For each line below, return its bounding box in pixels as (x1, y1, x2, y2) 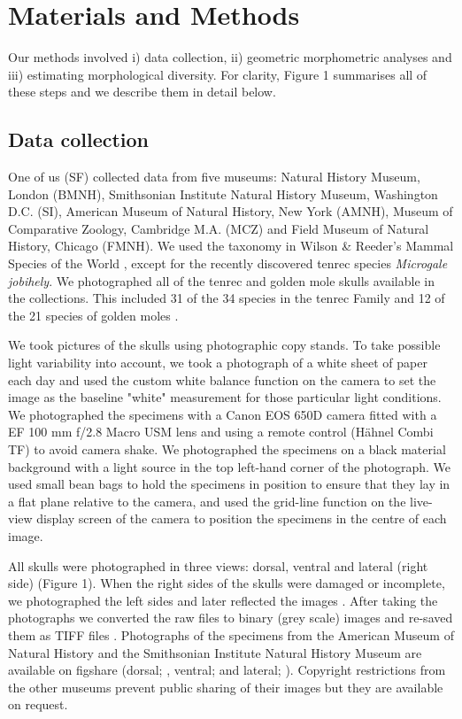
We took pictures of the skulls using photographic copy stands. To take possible (8, 336, 441, 354)
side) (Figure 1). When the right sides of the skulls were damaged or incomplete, (8, 574, 445, 592)
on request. (8, 695, 68, 714)
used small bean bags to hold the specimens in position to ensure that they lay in (8, 475, 450, 493)
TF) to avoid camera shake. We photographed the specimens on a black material (8, 440, 446, 459)
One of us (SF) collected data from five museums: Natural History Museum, (8, 167, 420, 186)
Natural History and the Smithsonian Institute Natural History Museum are (8, 643, 422, 661)
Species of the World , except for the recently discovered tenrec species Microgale (8, 254, 448, 273)
